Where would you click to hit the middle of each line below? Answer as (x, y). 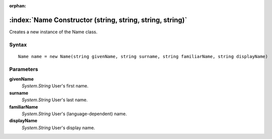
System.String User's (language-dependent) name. (74, 114)
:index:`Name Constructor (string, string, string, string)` (98, 20)
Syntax (18, 45)
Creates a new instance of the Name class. (53, 32)
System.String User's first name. (55, 86)
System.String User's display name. (58, 128)
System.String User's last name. (55, 100)
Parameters (24, 69)
